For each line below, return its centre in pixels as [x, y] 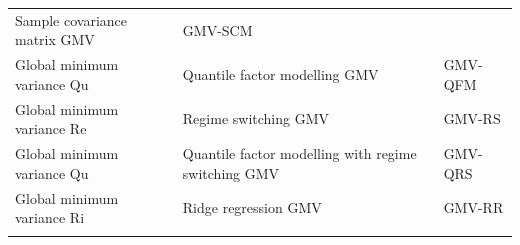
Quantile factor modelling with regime [299, 153]
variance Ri [50, 217]
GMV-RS [472, 118]
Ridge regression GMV [252, 207]
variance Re [51, 128]
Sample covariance [71, 19]
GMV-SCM [217, 29]
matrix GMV [55, 39]
